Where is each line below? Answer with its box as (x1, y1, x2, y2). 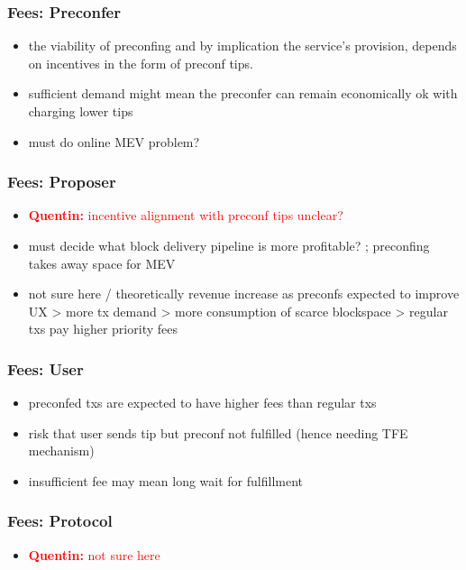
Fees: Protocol (7, 510, 113, 532)
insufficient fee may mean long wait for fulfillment (28, 471, 304, 490)
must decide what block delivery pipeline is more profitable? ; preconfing (28, 236, 430, 254)
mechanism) (28, 441, 95, 460)
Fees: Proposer (7, 170, 116, 193)
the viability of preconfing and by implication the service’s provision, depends (28, 36, 457, 55)
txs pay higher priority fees (28, 319, 178, 338)
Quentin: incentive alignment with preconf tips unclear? (28, 206, 343, 225)
